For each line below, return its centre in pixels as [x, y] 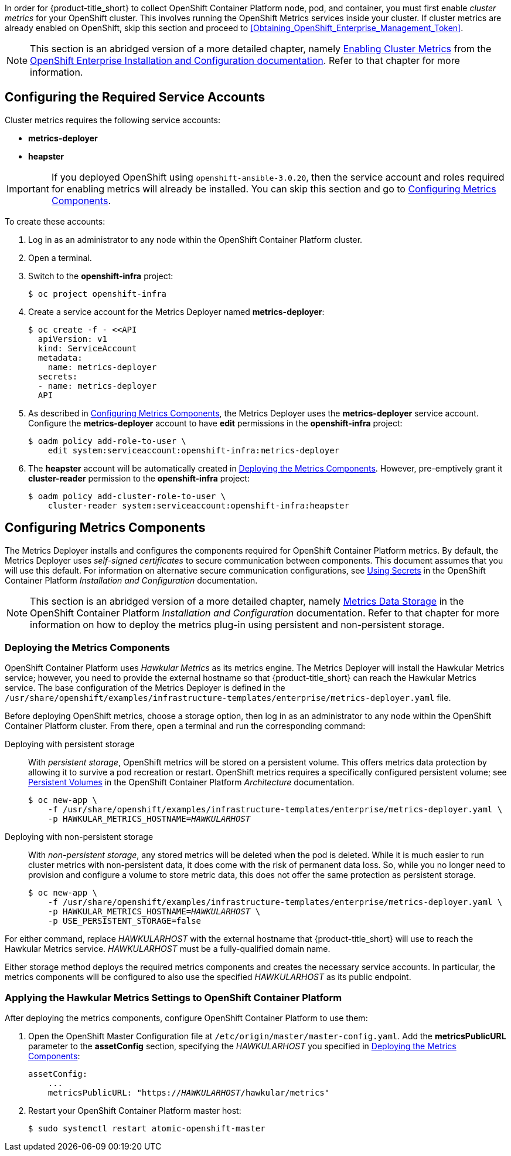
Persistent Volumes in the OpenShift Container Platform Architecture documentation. [191, 782]
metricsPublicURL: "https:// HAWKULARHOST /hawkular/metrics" [189, 1093]
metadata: [60, 357]
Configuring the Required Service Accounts [135, 97]
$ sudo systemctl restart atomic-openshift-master [147, 1129]
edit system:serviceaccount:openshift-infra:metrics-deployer [194, 450]
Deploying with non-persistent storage [79, 837]
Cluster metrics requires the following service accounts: [113, 120]
